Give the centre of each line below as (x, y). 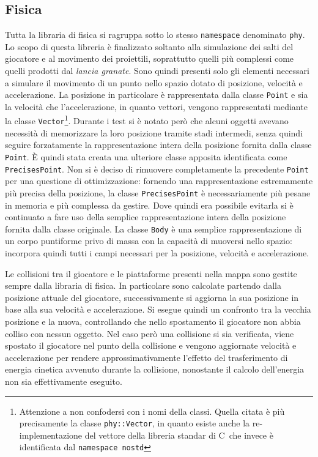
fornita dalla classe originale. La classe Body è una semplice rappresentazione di (153, 228)
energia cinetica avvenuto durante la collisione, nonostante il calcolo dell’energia (155, 369)
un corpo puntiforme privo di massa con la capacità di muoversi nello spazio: (149, 241)
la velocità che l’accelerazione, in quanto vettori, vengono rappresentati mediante (156, 106)
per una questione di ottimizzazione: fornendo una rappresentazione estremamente (159, 181)
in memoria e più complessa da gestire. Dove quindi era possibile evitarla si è (149, 205)
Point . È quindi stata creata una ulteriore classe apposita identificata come (146, 156)
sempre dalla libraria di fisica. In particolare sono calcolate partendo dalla (143, 285)
